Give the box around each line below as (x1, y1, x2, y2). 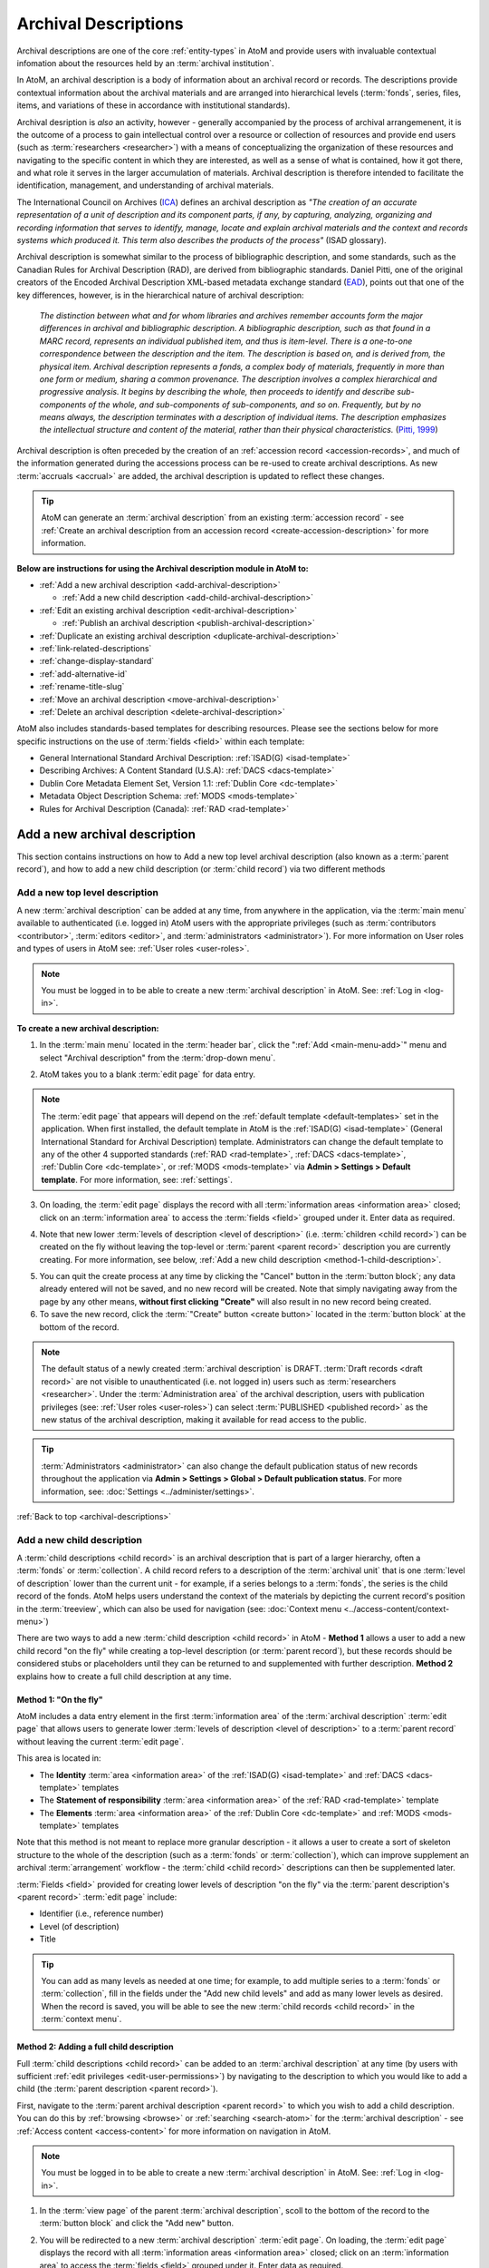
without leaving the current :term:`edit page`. (16, 1735, 185, 1746)
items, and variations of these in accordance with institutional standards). (16, 100, 291, 111)
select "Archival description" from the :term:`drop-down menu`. (39, 1052, 276, 1063)
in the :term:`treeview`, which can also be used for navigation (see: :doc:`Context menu (16, 1603, 342, 1614)
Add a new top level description (16, 885, 158, 898)
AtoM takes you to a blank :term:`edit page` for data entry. (39, 1069, 256, 1080)
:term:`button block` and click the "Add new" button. (39, 2218, 235, 2229)
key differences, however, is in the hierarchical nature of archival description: (16, 289, 304, 300)
